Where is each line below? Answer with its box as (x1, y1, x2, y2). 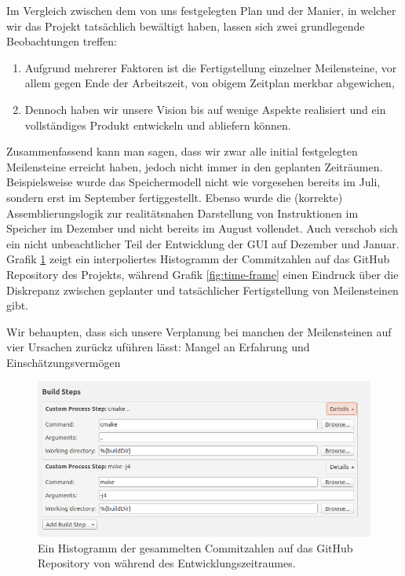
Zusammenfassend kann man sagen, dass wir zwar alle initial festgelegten (6, 143, 358, 160)
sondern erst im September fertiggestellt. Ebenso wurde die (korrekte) (6, 189, 343, 205)
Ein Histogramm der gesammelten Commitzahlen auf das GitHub (38, 539, 353, 556)
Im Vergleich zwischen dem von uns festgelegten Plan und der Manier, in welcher (6, 2, 396, 18)
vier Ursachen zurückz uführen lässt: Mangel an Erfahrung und (6, 339, 310, 355)
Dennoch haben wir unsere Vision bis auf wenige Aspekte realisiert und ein (24, 101, 386, 117)
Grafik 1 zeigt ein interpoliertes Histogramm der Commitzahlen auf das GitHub (6, 251, 390, 267)
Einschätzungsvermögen (6, 354, 121, 370)
